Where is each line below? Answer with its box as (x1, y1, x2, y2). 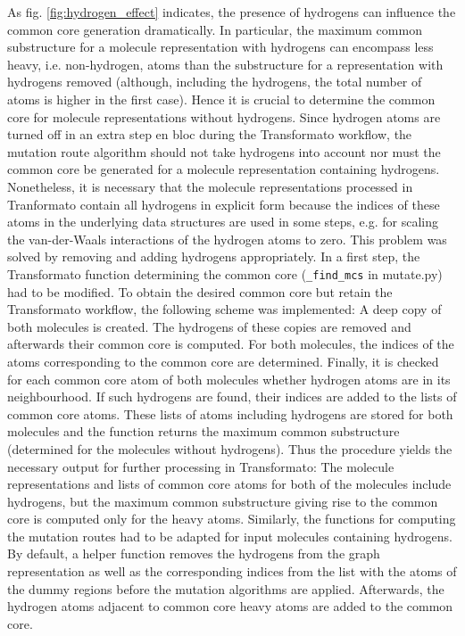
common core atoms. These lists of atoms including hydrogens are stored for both (7, 404, 453, 423)
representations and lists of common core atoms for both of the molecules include (7, 475, 452, 493)
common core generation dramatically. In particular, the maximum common (7, 20, 422, 38)
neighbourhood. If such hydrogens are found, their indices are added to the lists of (7, 387, 457, 406)
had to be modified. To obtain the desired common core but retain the (7, 282, 393, 301)
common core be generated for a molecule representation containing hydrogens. (7, 160, 440, 178)
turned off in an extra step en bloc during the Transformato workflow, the (7, 125, 412, 144)
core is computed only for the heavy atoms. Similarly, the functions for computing (7, 509, 456, 528)
